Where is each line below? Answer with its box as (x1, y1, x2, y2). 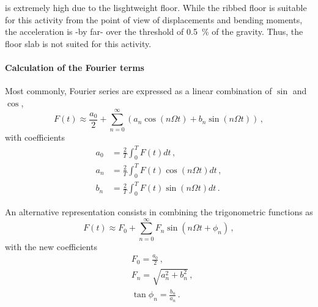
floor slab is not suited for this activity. (5, 37, 152, 50)
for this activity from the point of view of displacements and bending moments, (5, 13, 303, 26)
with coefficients (5, 131, 65, 144)
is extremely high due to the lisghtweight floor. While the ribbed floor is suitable (5, 1, 307, 13)
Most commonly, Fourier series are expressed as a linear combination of (5, 84, 272, 97)
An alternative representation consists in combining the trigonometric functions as (5, 205, 313, 218)
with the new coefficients (5, 240, 97, 253)
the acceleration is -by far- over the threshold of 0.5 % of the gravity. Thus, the (5, 25, 303, 38)
